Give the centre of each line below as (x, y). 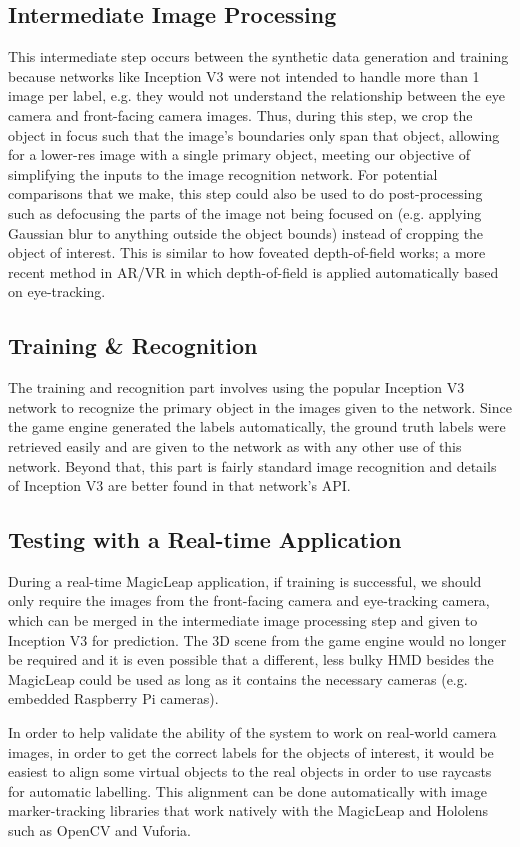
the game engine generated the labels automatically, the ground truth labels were (257, 426)
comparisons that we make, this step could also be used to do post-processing (245, 193)
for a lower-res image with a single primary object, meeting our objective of (239, 154)
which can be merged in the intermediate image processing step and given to (243, 620)
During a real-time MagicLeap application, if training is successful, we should (245, 580)
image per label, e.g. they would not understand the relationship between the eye (256, 95)
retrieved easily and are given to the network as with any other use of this (235, 445)
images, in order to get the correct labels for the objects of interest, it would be (251, 751)
